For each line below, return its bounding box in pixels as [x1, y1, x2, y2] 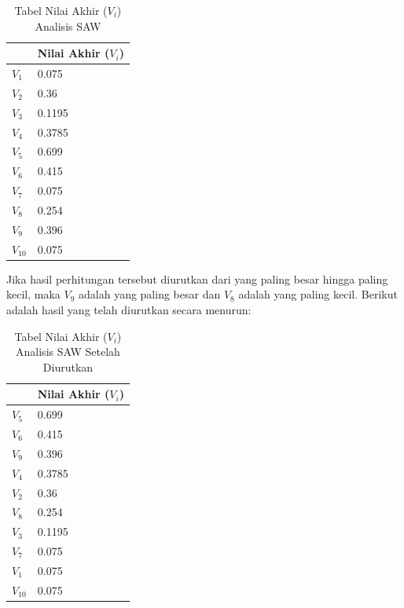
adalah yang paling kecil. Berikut [238, 286, 398, 302]
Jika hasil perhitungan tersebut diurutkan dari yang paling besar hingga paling [6, 270, 388, 287]
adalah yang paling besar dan [79, 286, 221, 302]
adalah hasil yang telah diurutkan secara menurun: [6, 301, 252, 317]
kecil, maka [6, 286, 61, 302]
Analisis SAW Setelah [16, 343, 120, 360]
